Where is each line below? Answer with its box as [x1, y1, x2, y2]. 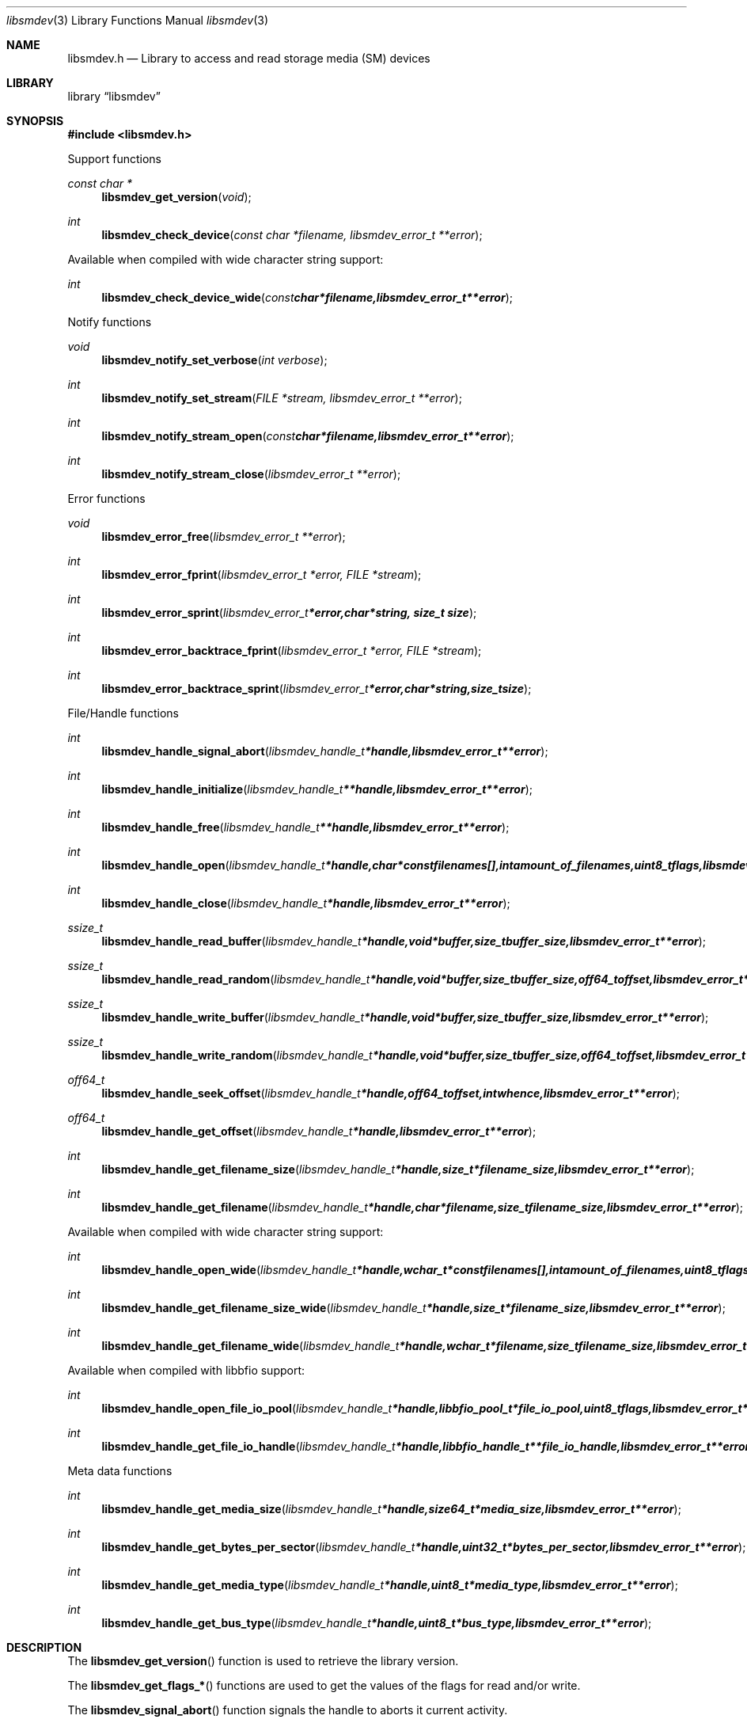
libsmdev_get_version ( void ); [101, 190, 252, 203]
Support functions [67, 152, 161, 165]
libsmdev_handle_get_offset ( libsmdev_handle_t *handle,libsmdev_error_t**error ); [101, 1124, 537, 1138]
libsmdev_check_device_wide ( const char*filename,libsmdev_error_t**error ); [101, 291, 513, 304]
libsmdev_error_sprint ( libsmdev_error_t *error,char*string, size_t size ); [101, 606, 477, 619]
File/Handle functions [67, 706, 179, 720]
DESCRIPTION [6, 1641, 82, 1654]
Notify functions [67, 315, 152, 329]
